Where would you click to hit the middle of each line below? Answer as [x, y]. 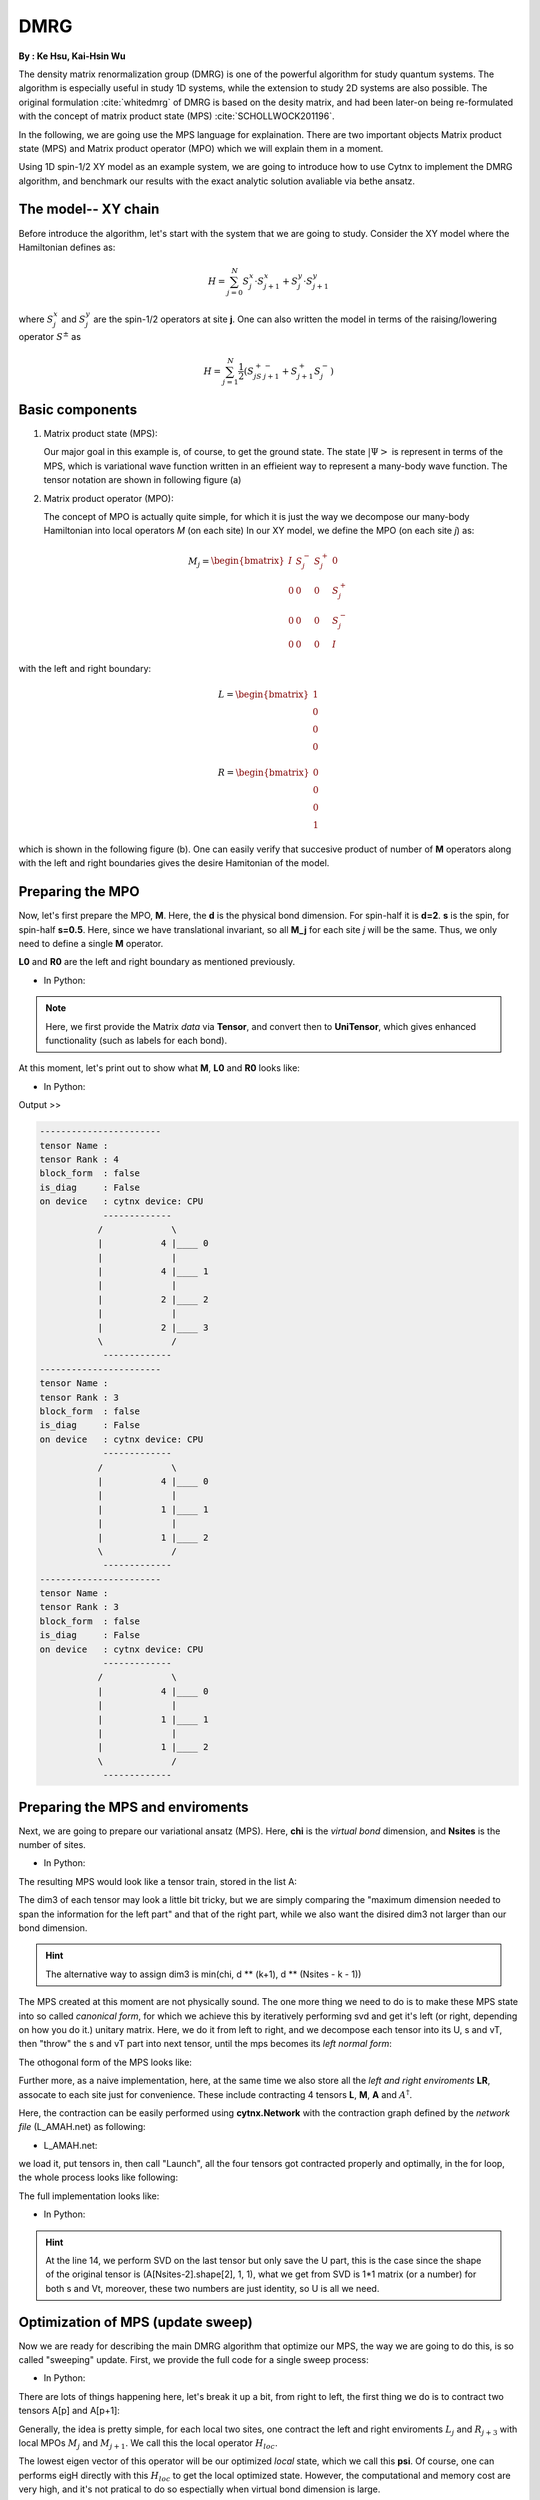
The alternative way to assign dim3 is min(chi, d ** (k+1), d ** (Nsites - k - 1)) [203, 1974]
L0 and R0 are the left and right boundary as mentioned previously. [157, 962]
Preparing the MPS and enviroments [133, 1806]
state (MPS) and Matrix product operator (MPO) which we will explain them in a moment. [201, 148]
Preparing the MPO [79, 891]
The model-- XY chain [89, 209]
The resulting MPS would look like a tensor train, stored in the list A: [157, 1881]
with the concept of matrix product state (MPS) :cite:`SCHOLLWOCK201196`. [176, 116]
